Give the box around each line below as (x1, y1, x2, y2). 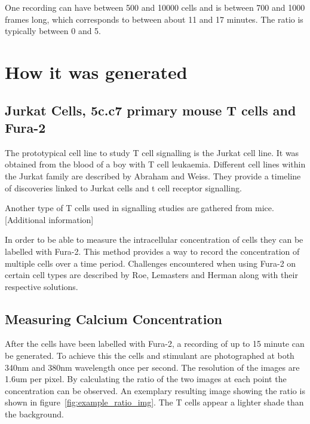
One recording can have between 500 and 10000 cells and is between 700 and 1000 (5, 1, 305, 13)
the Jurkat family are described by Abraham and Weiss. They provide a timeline (5, 169, 301, 182)
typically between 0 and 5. (5, 25, 101, 37)
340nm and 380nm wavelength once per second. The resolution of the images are (5, 361, 300, 373)
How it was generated (5, 59, 188, 84)
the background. (5, 408, 64, 420)
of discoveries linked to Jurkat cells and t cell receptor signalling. (5, 181, 242, 194)
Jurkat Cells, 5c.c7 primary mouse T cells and (5, 100, 296, 119)
